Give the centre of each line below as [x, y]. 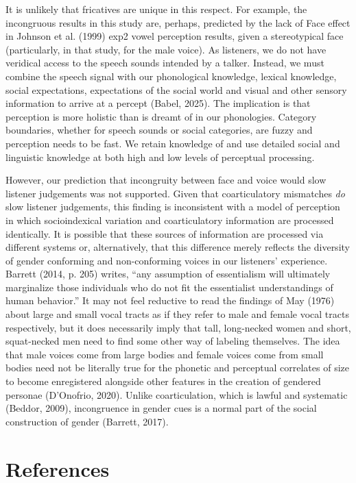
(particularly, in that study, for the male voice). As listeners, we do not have [166, 49]
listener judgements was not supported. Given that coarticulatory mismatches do [175, 193]
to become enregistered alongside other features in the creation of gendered [163, 381]
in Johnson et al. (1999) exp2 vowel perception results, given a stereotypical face [175, 36]
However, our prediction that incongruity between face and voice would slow [166, 180]
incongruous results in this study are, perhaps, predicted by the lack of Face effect [178, 22]
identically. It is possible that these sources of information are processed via [165, 233]
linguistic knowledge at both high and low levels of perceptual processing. [160, 157]
